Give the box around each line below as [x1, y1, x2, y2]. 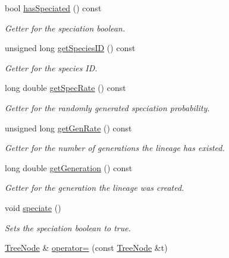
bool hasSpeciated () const [5, 2, 102, 14]
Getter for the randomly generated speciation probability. [5, 101, 210, 114]
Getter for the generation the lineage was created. [5, 181, 184, 194]
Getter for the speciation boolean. [5, 21, 126, 34]
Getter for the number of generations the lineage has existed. [5, 141, 225, 154]
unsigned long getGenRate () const [5, 121, 132, 134]
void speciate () [5, 201, 61, 213]
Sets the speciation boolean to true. [5, 221, 131, 234]
